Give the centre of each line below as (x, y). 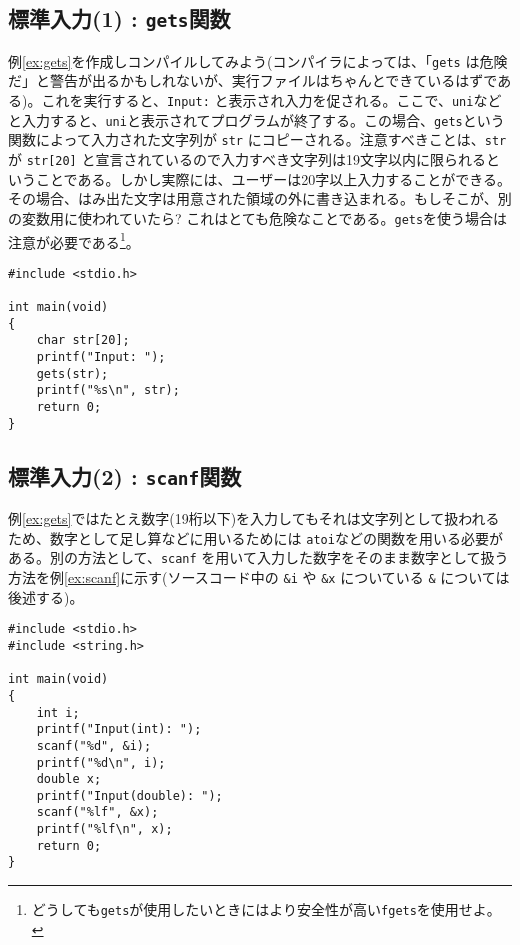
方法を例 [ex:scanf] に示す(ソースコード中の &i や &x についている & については (259, 577)
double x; (69, 779)
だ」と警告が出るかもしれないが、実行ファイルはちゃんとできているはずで (253, 80)
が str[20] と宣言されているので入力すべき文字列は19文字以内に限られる (247, 159)
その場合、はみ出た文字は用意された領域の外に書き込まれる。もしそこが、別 (260, 198)
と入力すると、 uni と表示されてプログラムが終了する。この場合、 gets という (256, 119)
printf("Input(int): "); (119, 729)
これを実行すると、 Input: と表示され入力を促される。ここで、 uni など (271, 100)
